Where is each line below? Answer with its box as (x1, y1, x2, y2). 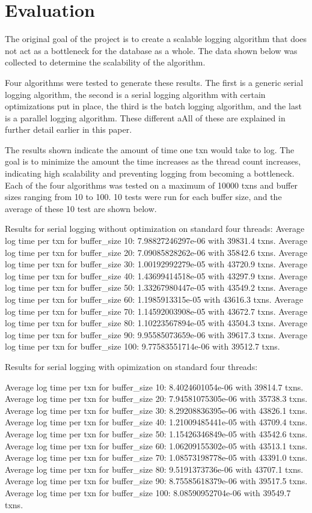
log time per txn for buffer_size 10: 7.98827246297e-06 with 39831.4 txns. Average (5, 234, 308, 247)
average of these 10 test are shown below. (5, 202, 157, 214)
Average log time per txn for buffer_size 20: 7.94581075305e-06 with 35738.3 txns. (5, 392, 308, 405)
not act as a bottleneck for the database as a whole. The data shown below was (5, 44, 298, 56)
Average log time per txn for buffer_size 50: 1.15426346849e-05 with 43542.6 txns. (5, 427, 308, 440)
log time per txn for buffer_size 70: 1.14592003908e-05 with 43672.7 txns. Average (5, 305, 308, 317)
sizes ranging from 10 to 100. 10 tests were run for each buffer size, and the (5, 190, 282, 203)
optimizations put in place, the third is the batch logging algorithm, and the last (5, 100, 302, 112)
